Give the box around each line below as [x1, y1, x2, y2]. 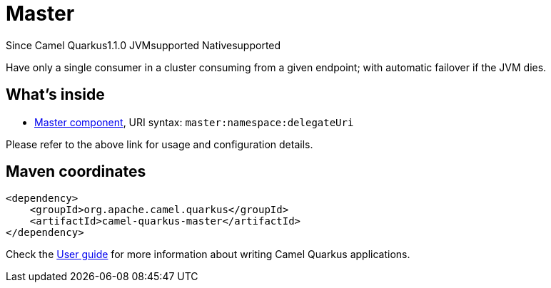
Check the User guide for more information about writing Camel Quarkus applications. [6, 248, 410, 261]
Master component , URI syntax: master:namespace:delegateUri [34, 115, 354, 128]
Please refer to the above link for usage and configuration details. [6, 138, 313, 150]
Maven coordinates [6, 163, 146, 181]
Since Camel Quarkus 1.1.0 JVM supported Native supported [6, 38, 281, 51]
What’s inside [6, 86, 105, 104]
